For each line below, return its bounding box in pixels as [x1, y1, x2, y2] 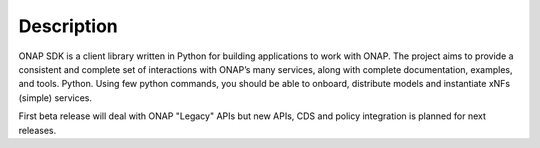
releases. [18, 124, 57, 136]
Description [18, 15, 119, 37]
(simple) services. [18, 91, 93, 104]
